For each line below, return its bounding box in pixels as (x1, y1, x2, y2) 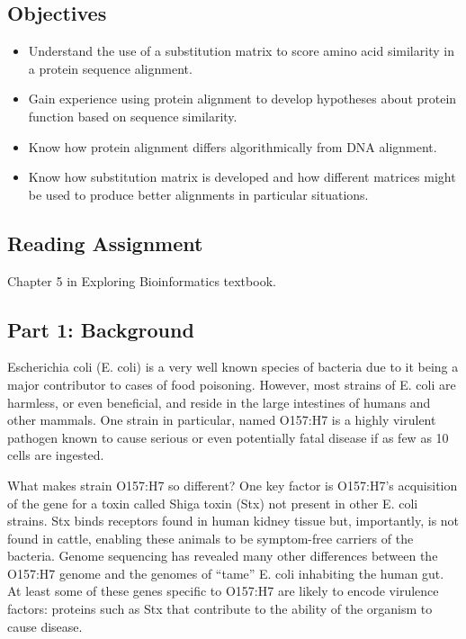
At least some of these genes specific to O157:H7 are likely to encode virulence (7, 581, 439, 600)
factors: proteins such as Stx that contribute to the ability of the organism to (7, 599, 433, 618)
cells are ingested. (7, 445, 104, 464)
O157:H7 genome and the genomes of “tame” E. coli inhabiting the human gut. (7, 563, 444, 582)
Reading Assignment (7, 229, 203, 256)
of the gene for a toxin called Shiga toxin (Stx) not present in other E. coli (7, 493, 418, 512)
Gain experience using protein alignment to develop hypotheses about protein (28, 89, 457, 108)
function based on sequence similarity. (28, 106, 237, 125)
